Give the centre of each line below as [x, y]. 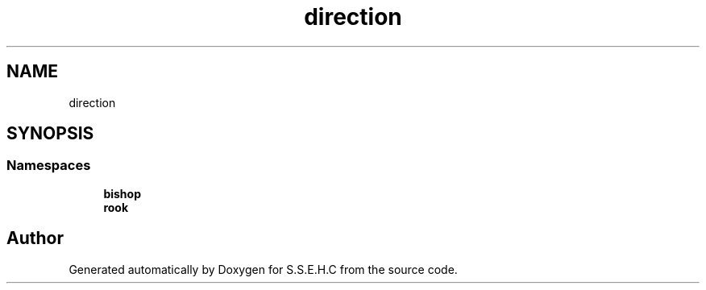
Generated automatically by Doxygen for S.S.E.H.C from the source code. [263, 269]
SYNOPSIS [50, 134]
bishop [122, 193]
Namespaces [49, 166]
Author [35, 238]
